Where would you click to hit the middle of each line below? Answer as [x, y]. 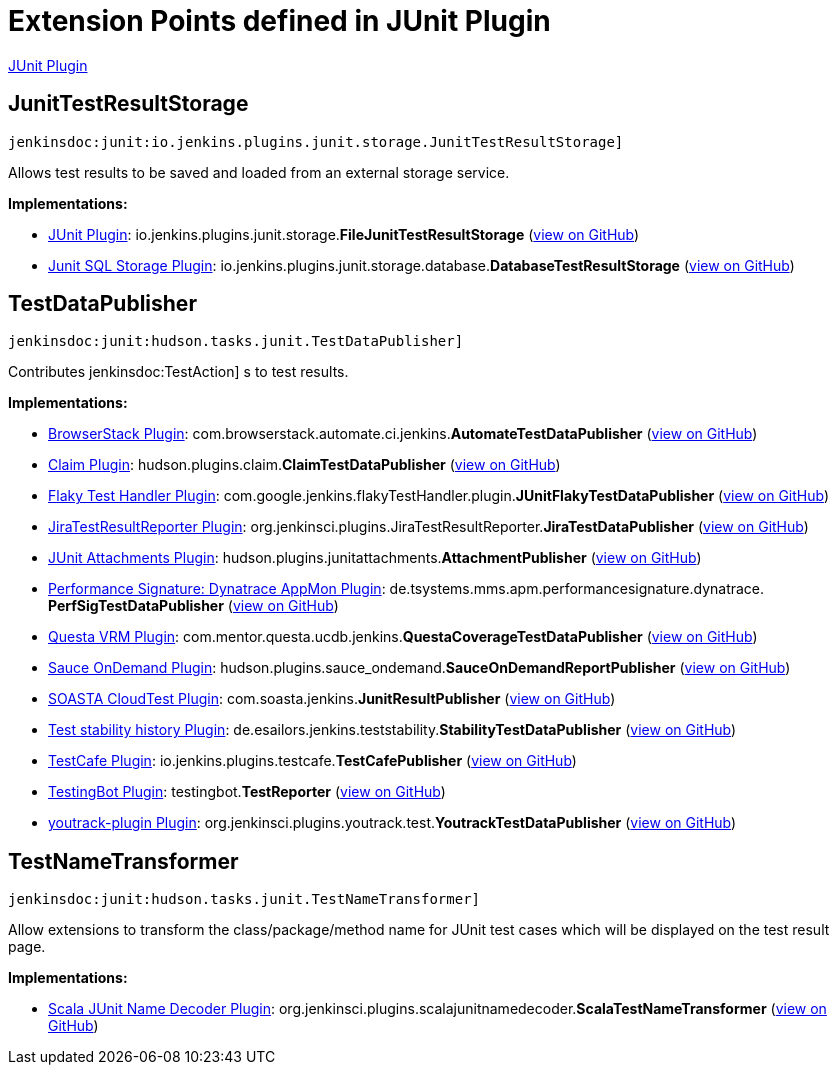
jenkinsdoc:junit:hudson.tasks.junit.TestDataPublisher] [236, 341]
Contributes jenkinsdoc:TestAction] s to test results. [178, 372]
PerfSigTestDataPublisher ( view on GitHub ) [193, 606]
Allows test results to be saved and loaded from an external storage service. [259, 172]
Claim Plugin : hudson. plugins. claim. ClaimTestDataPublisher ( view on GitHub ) [304, 465]
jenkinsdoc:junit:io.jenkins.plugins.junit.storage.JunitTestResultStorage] [316, 141]
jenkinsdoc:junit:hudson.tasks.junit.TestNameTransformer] [244, 899]
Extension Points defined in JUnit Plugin [279, 21]
